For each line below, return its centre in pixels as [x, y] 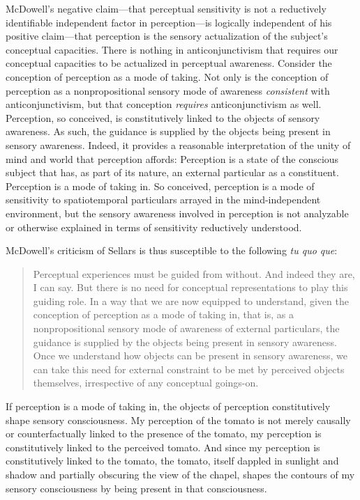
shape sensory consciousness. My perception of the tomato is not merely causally [178, 420]
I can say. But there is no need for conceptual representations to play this [190, 287]
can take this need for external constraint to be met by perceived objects [189, 369]
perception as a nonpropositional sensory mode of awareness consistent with [168, 90]
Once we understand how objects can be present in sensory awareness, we [190, 356]
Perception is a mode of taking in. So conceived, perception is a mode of [160, 186]
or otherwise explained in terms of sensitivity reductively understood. [154, 227]
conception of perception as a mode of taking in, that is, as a [164, 314]
